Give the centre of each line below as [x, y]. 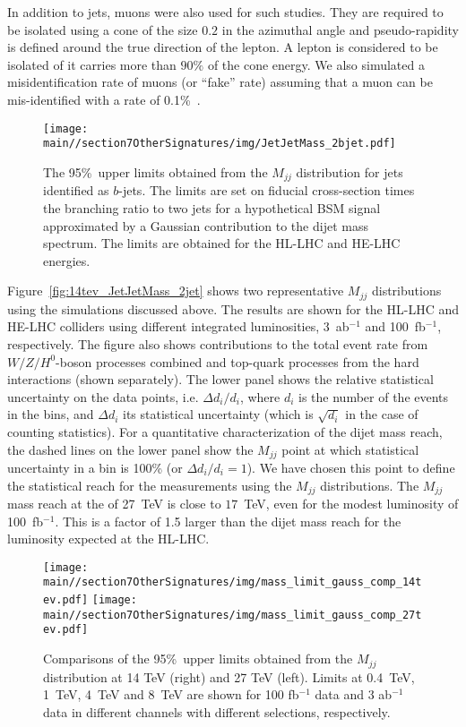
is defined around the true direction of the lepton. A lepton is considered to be [223, 47]
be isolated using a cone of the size [103, 29]
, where [260, 396]
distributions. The [370, 485]
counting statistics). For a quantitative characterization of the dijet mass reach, [225, 431]
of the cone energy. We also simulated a [316, 64]
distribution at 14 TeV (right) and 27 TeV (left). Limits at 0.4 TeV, [229, 676]
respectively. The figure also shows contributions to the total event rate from [218, 343]
